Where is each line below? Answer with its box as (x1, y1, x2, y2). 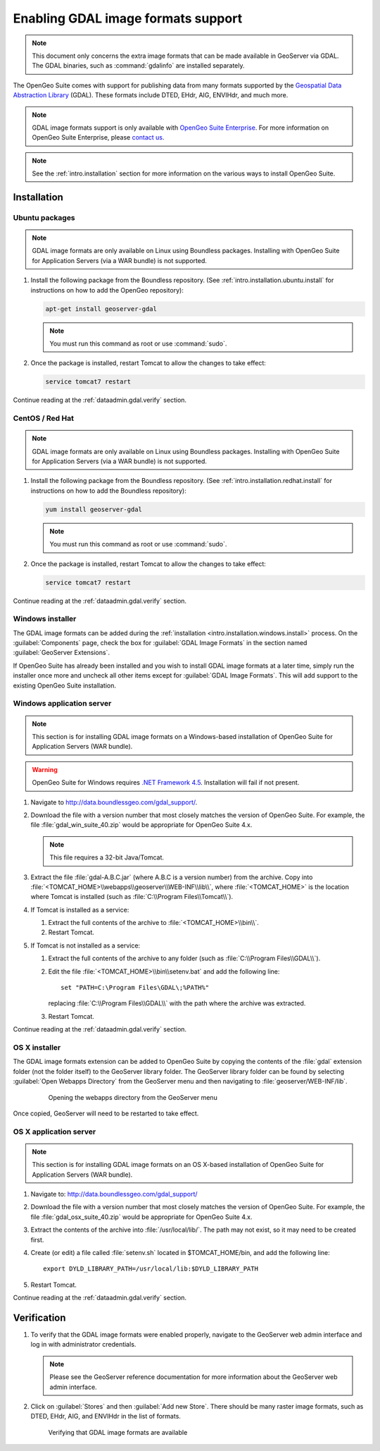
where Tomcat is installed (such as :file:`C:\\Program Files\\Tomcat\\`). (30, 893, 234, 901)
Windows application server (13, 699, 112, 709)
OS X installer (13, 1042, 61, 1052)
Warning (32, 765, 58, 773)
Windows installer (13, 614, 77, 624)
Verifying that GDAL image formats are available (48, 1428, 188, 1436)
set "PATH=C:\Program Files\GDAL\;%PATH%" (61, 984, 210, 992)
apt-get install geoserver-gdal (45, 305, 158, 313)
